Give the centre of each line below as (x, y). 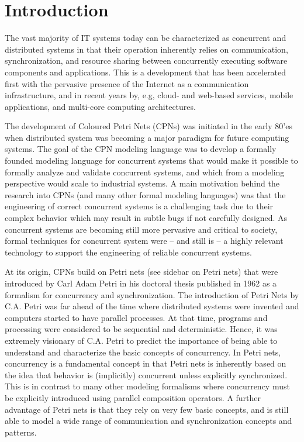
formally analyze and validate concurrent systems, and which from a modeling (145, 172)
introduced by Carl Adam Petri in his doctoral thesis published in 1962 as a (141, 283)
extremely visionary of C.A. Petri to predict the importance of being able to (141, 340)
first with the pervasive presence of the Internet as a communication (127, 83)
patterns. (21, 432)
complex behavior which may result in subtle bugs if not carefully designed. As (146, 218)
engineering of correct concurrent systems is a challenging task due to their (139, 206)
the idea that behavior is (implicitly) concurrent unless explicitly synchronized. (146, 374)
